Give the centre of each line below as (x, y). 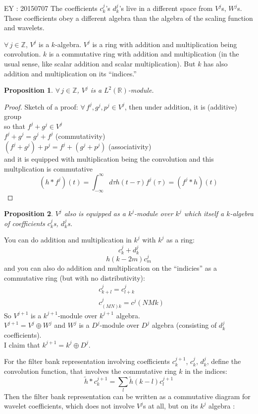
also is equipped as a (95, 213)
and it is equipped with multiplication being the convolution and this (109, 159)
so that (15, 126)
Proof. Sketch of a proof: (41, 106)
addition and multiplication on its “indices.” (70, 73)
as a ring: (181, 240)
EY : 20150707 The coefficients (51, 8)
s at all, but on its (171, 406)
